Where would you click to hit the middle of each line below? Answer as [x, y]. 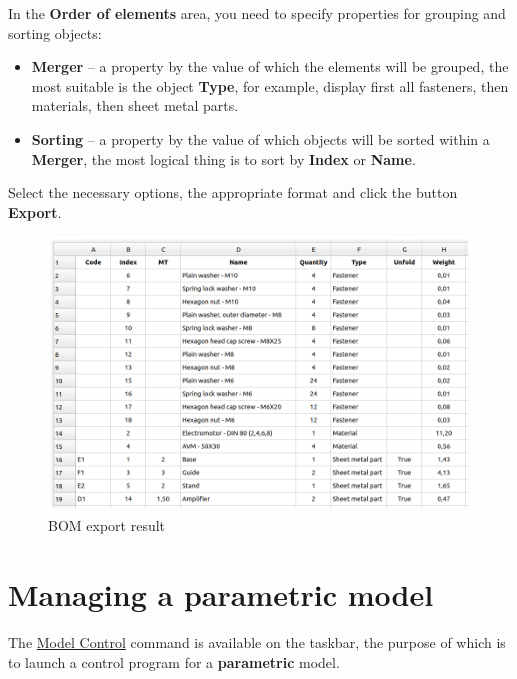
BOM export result [107, 525]
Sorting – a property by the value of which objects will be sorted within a [260, 138]
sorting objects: [55, 32]
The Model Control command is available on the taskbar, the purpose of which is [257, 642]
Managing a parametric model [221, 594]
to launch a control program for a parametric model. [174, 661]
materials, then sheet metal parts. [135, 105]
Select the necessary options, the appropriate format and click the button [233, 192]
